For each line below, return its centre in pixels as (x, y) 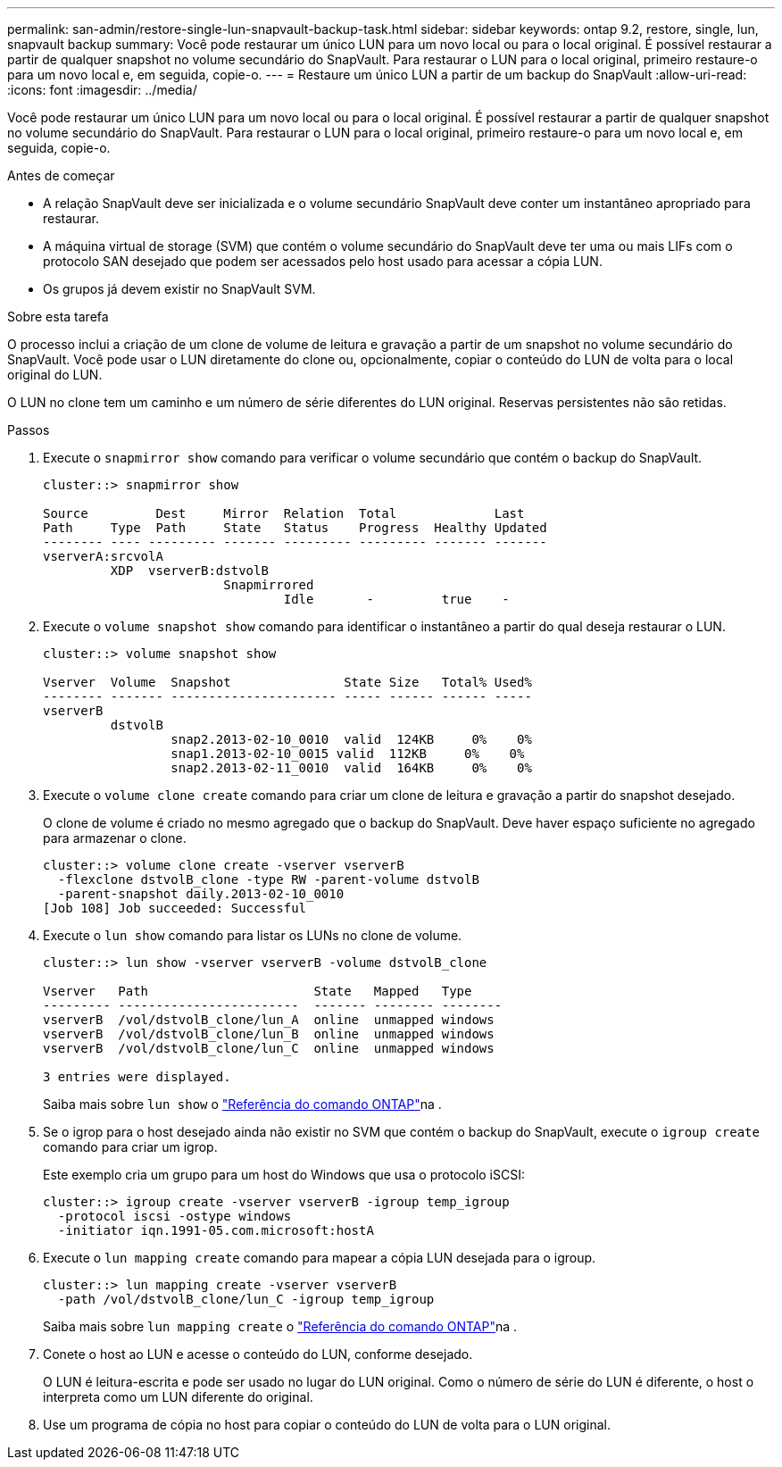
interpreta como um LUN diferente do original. (178, 1397)
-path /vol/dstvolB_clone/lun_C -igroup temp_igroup (246, 1299)
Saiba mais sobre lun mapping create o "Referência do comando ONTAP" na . (280, 1326)
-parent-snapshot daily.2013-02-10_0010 (201, 894)
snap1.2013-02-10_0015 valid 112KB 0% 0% (348, 754)
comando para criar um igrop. (130, 1147)
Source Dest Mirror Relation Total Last (284, 513)
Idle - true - (396, 599)
